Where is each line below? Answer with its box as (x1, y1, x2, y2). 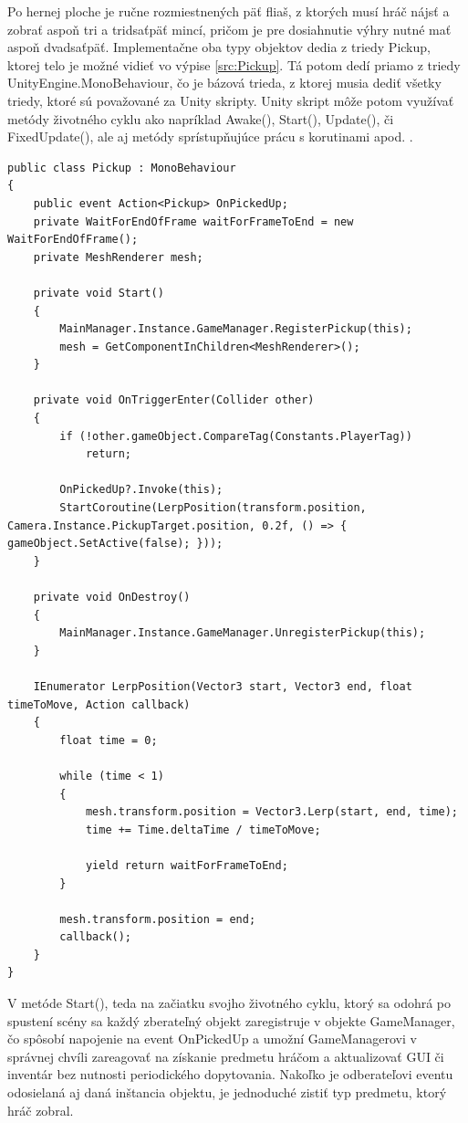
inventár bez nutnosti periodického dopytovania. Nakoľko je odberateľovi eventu (7, 1065, 453, 1084)
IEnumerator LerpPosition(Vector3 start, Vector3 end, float (33, 679, 412, 693)
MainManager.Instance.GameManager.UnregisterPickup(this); (59, 626, 426, 640)
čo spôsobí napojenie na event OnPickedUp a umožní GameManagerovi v (7, 1029, 417, 1048)
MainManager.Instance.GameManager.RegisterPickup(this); (59, 322, 412, 336)
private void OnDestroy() (33, 591, 191, 603)
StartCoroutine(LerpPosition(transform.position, (59, 501, 367, 515)
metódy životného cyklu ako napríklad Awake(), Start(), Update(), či (7, 109, 394, 128)
